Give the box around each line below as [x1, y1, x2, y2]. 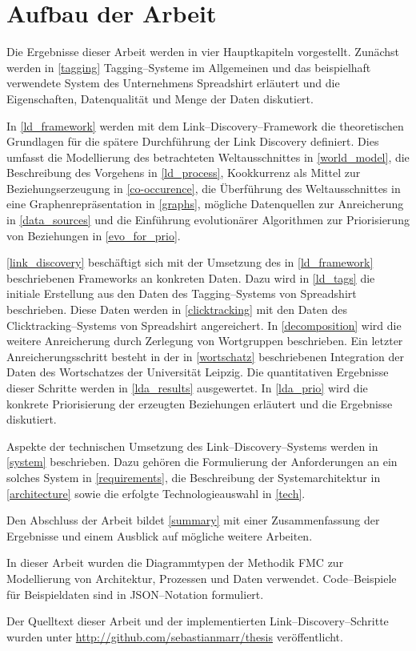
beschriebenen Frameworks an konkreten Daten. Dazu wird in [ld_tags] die [6, 269, 375, 286]
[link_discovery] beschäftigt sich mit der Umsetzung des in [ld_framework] [6, 254, 374, 271]
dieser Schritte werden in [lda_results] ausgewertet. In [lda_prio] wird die [6, 380, 368, 396]
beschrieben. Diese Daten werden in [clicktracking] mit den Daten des [6, 301, 347, 318]
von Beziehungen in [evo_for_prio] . [6, 227, 181, 243]
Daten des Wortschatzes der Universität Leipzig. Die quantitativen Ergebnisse [6, 364, 389, 380]
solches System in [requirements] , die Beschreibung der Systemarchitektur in [6, 468, 381, 485]
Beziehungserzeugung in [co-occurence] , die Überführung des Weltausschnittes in [6, 179, 401, 196]
